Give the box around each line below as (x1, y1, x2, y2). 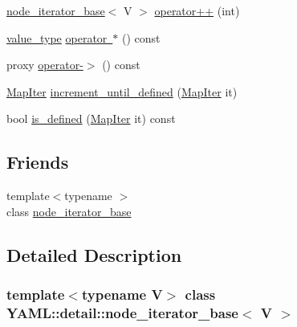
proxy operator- (6, 56, 83, 73)
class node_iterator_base (6, 202, 132, 219)
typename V (81, 284, 163, 305)
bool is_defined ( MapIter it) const (6, 110, 176, 127)
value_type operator (6, 29, 108, 46)
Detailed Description (6, 242, 182, 267)
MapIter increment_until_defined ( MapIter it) (6, 83, 238, 100)
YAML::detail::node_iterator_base (6, 302, 238, 322)
